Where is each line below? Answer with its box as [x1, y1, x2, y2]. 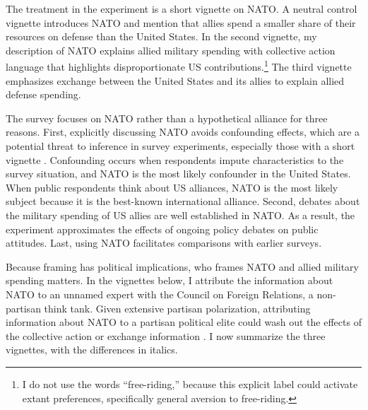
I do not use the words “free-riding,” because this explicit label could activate [22, 376, 358, 391]
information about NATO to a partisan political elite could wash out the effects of [6, 315, 362, 329]
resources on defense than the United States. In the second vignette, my [6, 29, 317, 44]
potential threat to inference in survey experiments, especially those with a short [6, 139, 355, 153]
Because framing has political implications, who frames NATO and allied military [6, 259, 359, 274]
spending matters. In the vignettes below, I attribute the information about [6, 273, 333, 288]
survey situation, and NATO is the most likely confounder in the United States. [6, 166, 351, 181]
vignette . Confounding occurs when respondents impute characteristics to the [6, 152, 344, 167]
